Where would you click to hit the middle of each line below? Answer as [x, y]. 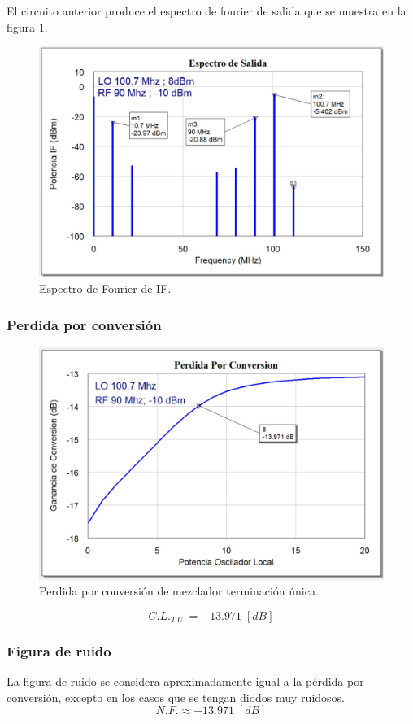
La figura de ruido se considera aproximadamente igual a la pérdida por [185, 680]
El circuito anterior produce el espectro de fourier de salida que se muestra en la [206, 11]
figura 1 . [27, 26]
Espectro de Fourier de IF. [105, 288]
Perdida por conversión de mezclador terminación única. [179, 591]
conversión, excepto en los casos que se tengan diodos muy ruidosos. [176, 697]
